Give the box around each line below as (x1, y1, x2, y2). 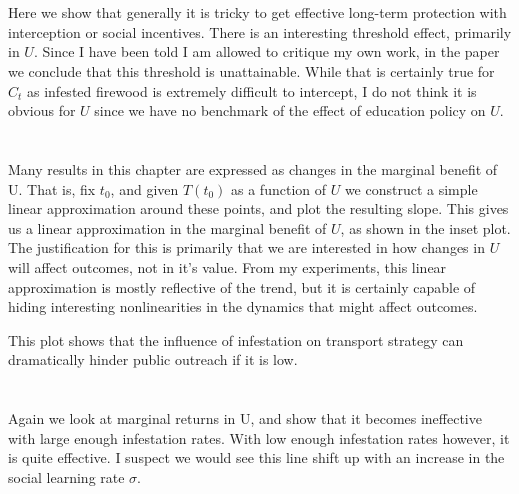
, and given (110, 178, 179, 199)
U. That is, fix (8, 178, 96, 199)
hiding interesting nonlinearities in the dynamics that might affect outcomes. (8, 296, 478, 317)
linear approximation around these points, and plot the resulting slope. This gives (8, 198, 509, 219)
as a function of (231, 178, 326, 199)
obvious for (8, 100, 76, 121)
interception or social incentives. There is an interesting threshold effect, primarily (8, 21, 512, 42)
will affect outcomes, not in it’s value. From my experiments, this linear (8, 256, 447, 277)
